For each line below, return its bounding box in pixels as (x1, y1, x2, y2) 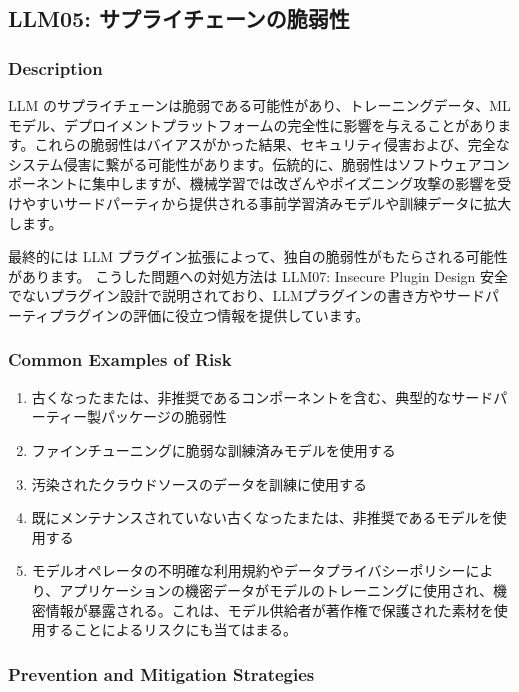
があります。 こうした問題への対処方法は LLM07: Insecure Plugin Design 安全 (8, 265, 509, 286)
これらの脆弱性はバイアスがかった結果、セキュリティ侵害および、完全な (34, 134, 510, 155)
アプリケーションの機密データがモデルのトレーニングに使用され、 (59, 579, 494, 600)
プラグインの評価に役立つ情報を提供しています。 (49, 304, 370, 325)
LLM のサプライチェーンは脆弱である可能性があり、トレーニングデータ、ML (8, 95, 511, 115)
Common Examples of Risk (8, 347, 232, 372)
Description (8, 55, 103, 80)
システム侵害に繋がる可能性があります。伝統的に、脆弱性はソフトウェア (8, 153, 482, 174)
